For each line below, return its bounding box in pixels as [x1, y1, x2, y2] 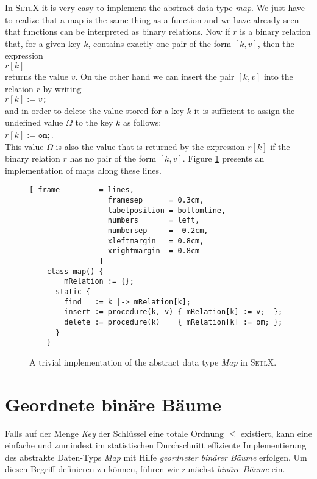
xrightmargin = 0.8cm [107, 247, 200, 256]
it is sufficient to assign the [194, 104, 295, 117]
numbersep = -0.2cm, [107, 226, 208, 235]
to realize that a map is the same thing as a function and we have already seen [5, 13, 299, 26]
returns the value [5, 70, 68, 82]
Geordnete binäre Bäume [5, 391, 222, 416]
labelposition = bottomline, [107, 206, 226, 215]
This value [5, 140, 44, 153]
